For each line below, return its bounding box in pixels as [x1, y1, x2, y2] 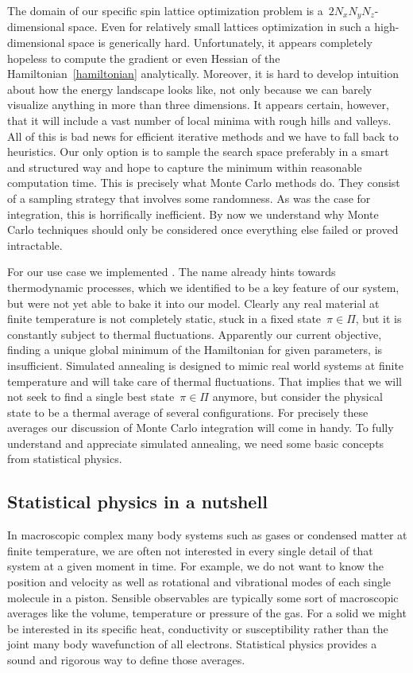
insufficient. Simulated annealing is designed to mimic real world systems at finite [7, 356, 404, 373]
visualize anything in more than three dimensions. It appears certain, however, [7, 96, 389, 113]
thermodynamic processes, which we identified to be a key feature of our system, [7, 278, 399, 295]
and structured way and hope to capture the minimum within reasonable [7, 158, 362, 175]
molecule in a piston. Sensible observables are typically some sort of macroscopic [7, 589, 399, 605]
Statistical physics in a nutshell [7, 489, 268, 514]
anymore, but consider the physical [212, 388, 383, 405]
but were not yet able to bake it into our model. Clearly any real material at [7, 294, 380, 311]
